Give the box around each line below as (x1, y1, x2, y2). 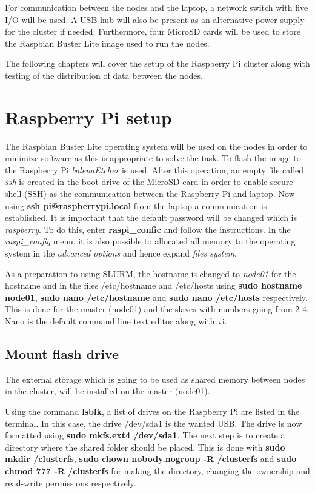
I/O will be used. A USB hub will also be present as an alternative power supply (5, 13, 305, 25)
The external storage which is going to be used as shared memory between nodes (5, 372, 305, 385)
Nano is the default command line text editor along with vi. (5, 315, 227, 327)
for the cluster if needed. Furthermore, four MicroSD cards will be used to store (5, 25, 300, 38)
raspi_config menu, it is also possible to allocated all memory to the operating (5, 235, 296, 247)
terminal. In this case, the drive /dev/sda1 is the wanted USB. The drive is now (5, 417, 302, 429)
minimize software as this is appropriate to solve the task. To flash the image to (5, 152, 301, 164)
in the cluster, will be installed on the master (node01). (5, 384, 210, 397)
